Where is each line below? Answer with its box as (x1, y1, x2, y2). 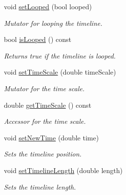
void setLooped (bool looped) (4, 1, 92, 11)
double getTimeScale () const (4, 99, 91, 110)
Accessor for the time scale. (4, 116, 86, 126)
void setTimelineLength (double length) (4, 165, 123, 175)
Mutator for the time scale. (4, 83, 85, 93)
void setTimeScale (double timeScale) (4, 67, 116, 77)
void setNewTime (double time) (4, 132, 99, 142)
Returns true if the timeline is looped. (4, 50, 116, 60)
